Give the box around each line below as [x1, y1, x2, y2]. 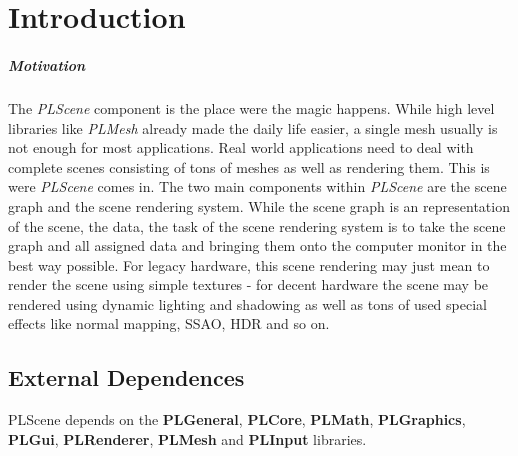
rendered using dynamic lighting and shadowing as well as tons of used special [8, 293, 487, 314]
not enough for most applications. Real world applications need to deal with [8, 137, 474, 158]
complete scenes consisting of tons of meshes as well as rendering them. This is [8, 156, 490, 177]
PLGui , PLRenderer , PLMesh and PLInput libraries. [8, 428, 367, 449]
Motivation [8, 54, 86, 75]
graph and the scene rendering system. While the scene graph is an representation [8, 195, 510, 216]
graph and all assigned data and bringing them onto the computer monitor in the [8, 235, 507, 256]
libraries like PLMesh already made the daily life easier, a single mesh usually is [8, 117, 498, 138]
